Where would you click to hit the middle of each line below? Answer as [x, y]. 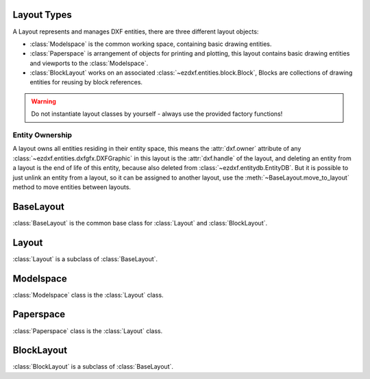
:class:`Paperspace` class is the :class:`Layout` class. [88, 331]
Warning [44, 101]
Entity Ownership [42, 135]
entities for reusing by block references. [86, 82]
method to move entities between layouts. [72, 187]
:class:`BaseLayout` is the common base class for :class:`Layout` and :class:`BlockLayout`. [140, 223]
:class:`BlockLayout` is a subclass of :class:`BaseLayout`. [93, 367]
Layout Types [42, 15]
